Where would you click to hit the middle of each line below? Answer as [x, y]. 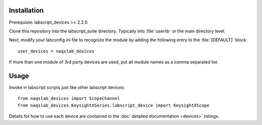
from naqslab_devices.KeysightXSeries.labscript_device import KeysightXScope [114, 105]
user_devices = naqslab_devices [56, 51]
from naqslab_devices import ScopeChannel [69, 99]
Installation [26, 10]
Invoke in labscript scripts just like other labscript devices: [67, 87]
